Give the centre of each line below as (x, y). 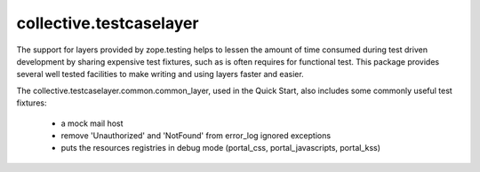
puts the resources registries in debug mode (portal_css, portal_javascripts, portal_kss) (221, 148)
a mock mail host (92, 123)
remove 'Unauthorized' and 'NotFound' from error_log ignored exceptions (196, 135)
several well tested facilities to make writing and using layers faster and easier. (160, 74)
